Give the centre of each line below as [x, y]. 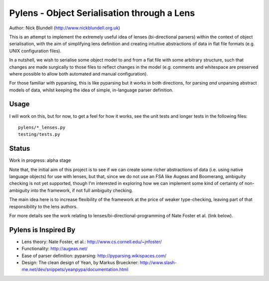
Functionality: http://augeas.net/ [55, 249]
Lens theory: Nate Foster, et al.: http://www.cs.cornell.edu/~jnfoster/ [92, 242]
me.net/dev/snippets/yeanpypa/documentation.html [75, 270]
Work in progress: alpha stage [40, 160]
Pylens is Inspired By [42, 230]
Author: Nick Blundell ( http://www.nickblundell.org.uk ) [65, 28]
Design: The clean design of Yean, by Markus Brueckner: [80, 263]
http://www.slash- [158, 263]
